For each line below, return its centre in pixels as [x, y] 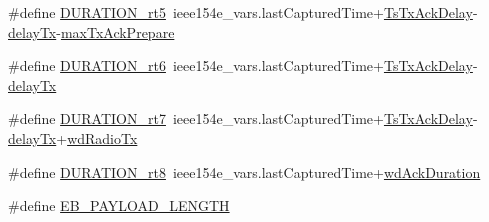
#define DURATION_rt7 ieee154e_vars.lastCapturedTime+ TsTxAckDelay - [243, 118]
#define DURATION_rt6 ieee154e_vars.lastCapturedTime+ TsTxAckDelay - [243, 65]
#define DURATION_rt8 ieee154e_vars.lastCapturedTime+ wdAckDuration [244, 171]
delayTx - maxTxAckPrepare [91, 31]
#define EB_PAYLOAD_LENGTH [119, 205]
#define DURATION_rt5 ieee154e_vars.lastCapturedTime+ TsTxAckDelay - [243, 12]
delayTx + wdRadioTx [73, 137]
